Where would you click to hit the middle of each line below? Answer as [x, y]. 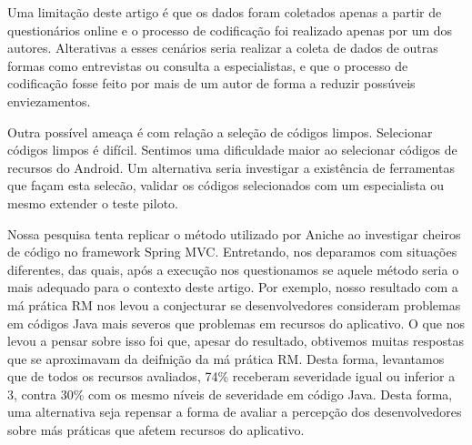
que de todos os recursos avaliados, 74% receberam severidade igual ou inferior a [231, 376]
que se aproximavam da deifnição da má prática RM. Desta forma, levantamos [226, 358]
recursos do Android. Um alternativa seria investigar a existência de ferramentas [231, 167]
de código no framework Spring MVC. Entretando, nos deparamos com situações [232, 252]
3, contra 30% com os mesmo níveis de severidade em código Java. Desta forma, [230, 394]
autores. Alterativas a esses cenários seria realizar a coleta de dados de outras [223, 48]
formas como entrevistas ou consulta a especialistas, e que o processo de [208, 65]
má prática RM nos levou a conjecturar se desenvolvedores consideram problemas [234, 304]
